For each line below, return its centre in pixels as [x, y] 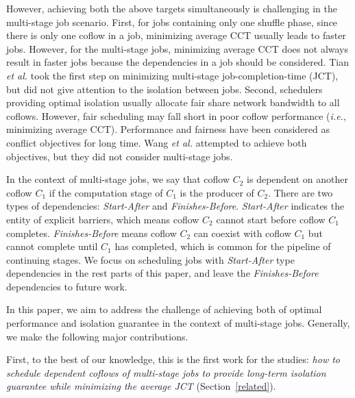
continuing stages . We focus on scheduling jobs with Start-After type [150, 259]
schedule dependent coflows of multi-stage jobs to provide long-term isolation [166, 372]
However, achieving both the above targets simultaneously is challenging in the [172, 8]
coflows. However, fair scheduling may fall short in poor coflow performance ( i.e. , [176, 115]
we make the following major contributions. [97, 336]
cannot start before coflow [271, 219]
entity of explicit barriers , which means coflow [103, 219]
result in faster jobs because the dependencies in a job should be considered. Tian [177, 62]
